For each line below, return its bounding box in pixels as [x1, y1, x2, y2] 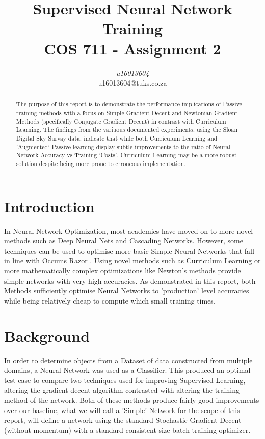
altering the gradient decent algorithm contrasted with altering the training [4, 385, 240, 395]
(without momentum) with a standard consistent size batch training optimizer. [4, 424, 251, 435]
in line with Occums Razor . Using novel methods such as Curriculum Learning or [4, 255, 261, 266]
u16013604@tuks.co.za [98, 77, 167, 88]
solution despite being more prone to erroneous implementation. [16, 159, 186, 168]
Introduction [4, 196, 95, 216]
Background [4, 325, 90, 346]
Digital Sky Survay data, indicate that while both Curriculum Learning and [16, 134, 218, 143]
